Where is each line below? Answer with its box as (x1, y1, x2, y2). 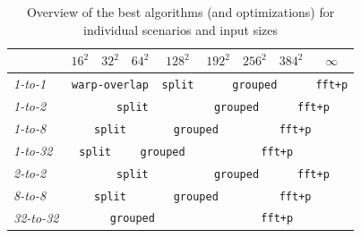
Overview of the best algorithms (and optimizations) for (26, 3, 335, 21)
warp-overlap (72, 79, 149, 92)
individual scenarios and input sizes (83, 20, 279, 38)
